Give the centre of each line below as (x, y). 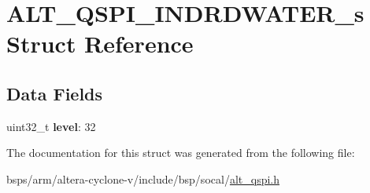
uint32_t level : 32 (51, 126)
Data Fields (55, 93)
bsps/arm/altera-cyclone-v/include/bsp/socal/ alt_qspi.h (143, 178)
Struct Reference (100, 44)
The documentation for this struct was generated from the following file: (181, 153)
